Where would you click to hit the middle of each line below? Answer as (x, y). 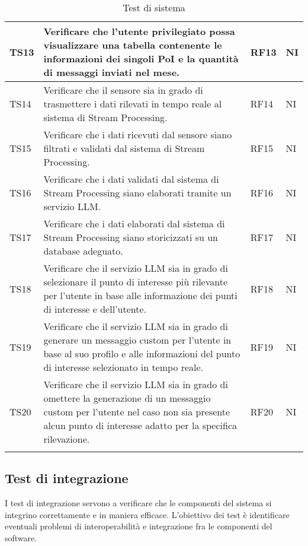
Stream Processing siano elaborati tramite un (137, 193)
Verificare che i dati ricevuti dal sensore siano (138, 134)
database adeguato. (83, 251)
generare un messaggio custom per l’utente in (137, 340)
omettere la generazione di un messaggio (127, 398)
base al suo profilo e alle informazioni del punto (142, 353)
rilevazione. (67, 439)
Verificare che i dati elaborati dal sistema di (134, 223)
